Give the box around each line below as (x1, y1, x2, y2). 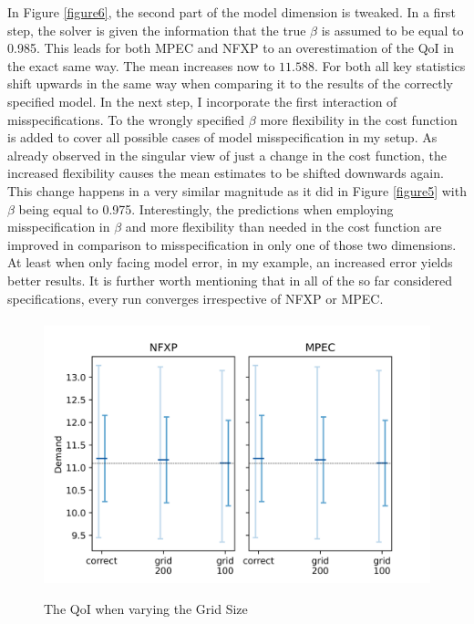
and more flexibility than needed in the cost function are (125, 217, 442, 236)
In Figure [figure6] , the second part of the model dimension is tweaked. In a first (7, 3, 456, 21)
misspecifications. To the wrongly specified (7, 109, 245, 129)
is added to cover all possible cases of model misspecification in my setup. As (7, 128, 438, 147)
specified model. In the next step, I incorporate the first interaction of (7, 91, 397, 110)
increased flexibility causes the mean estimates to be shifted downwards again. (7, 163, 444, 182)
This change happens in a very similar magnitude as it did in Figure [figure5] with (7, 181, 467, 200)
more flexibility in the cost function (260, 109, 458, 129)
